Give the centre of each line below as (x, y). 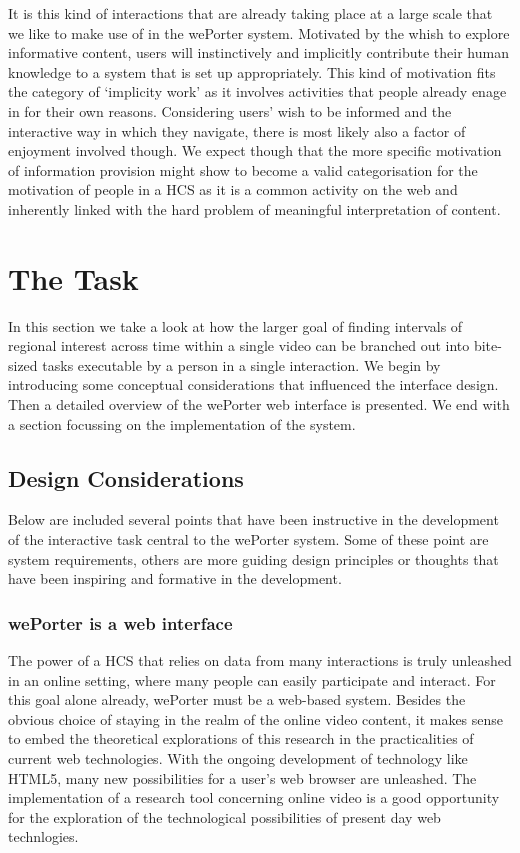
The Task (73, 277)
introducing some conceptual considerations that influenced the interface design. (253, 384)
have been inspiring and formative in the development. (175, 578)
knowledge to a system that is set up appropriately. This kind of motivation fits (252, 71)
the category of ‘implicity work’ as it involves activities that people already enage (257, 91)
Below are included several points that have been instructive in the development (253, 519)
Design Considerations (126, 477)
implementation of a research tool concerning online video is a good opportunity (254, 797)
